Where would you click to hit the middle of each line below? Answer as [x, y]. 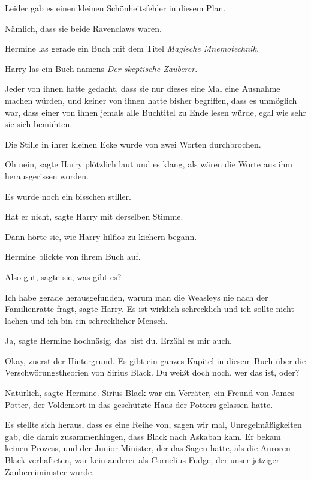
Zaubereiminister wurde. [50, 471]
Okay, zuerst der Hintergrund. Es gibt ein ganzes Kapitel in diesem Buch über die [155, 360]
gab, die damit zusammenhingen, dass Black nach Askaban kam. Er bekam [143, 436]
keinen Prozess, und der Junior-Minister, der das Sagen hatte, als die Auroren [148, 448]
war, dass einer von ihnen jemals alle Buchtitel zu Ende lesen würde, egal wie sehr [155, 112]
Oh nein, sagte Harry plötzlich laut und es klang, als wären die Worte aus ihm [149, 164]
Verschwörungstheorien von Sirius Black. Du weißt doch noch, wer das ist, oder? [152, 372]
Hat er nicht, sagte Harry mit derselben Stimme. [94, 216]
